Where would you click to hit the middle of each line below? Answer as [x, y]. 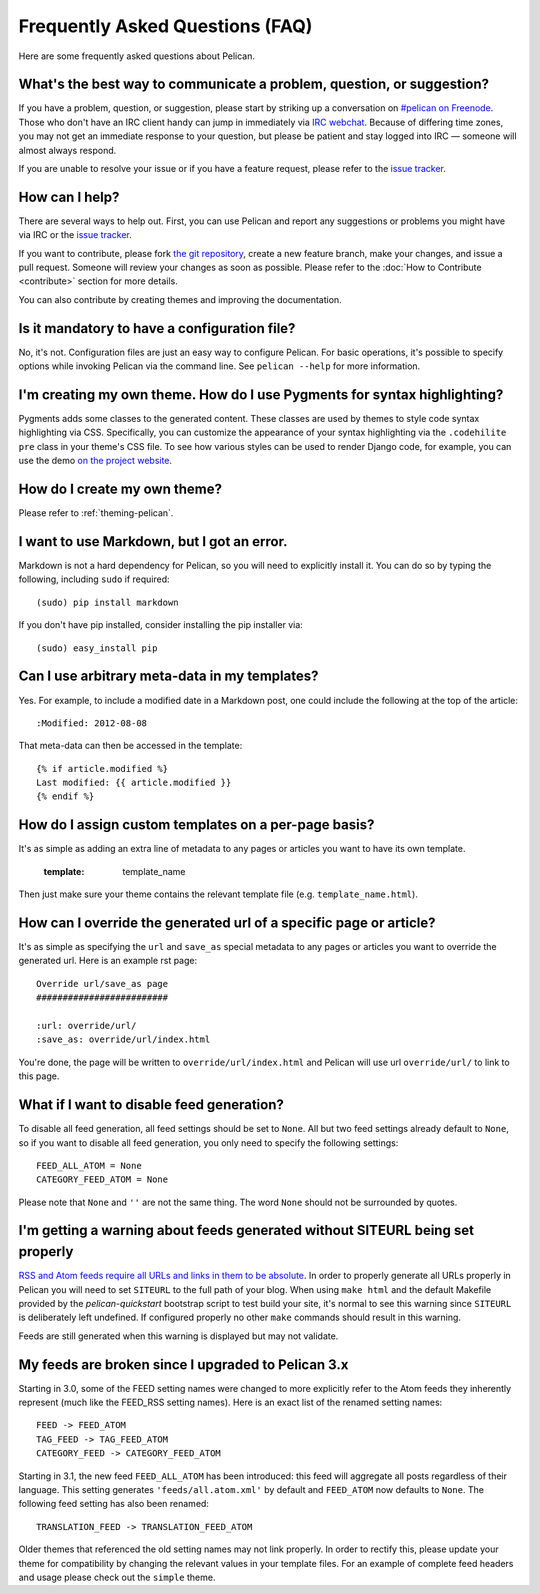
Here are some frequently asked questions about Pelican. [136, 56]
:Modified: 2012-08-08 [92, 723]
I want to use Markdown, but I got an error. [153, 541]
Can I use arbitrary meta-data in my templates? [168, 676]
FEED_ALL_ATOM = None [89, 1165]
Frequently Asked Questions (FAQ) [165, 26]
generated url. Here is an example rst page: [108, 961]
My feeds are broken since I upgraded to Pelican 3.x [183, 1364]
